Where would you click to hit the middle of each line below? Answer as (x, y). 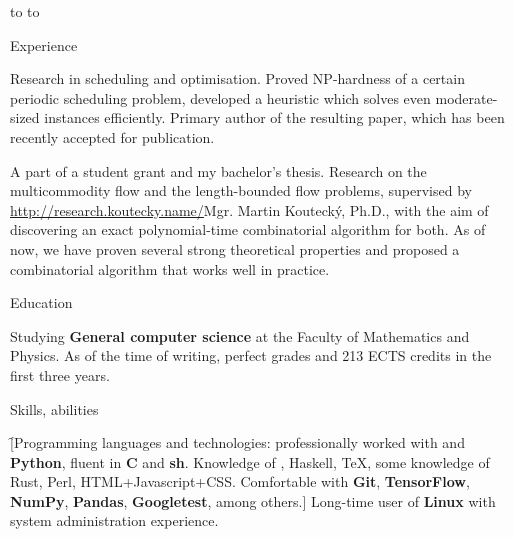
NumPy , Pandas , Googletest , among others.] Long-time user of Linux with (253, 500)
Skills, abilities (54, 408)
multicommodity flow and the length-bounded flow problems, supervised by (241, 190)
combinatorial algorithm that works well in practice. (170, 268)
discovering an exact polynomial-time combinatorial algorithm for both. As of (248, 229)
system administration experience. (114, 520)
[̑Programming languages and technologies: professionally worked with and (237, 442)
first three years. (60, 374)
